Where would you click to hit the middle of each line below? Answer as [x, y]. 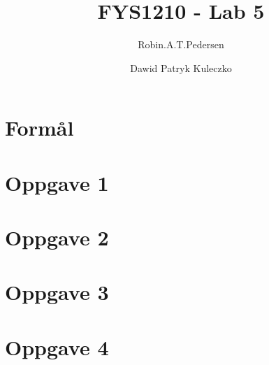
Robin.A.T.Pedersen [181, 44]
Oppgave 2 [57, 237]
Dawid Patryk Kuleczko [181, 67]
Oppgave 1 [57, 182]
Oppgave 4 [57, 346]
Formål [39, 128]
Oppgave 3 [57, 292]
